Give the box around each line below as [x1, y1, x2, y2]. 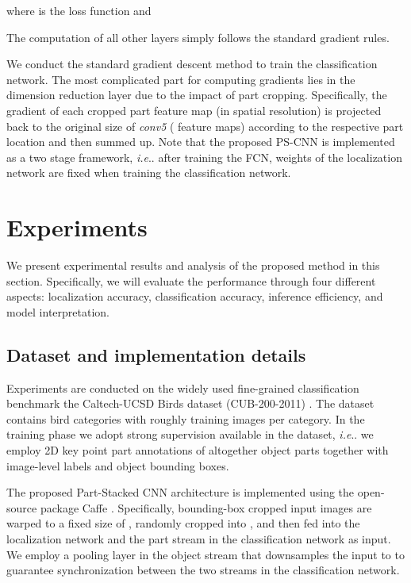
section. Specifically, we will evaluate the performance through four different [6, 272, 376, 289]
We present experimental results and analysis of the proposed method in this [6, 257, 380, 274]
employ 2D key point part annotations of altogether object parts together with [6, 442, 389, 458]
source [6, 499, 37, 516]
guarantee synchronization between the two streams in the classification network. [6, 562, 400, 578]
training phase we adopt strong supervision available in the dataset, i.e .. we [6, 426, 374, 443]
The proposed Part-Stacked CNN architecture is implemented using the [6, 484, 355, 501]
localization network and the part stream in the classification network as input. [6, 530, 391, 547]
